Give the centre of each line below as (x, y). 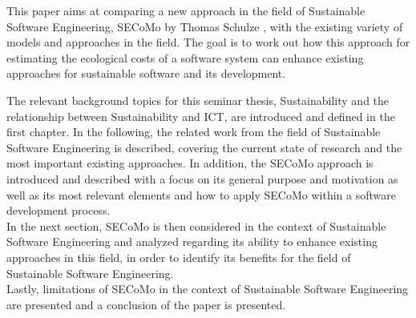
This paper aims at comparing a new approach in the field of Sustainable (186, 10)
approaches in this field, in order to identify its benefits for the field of (179, 257)
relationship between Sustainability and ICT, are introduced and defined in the (201, 116)
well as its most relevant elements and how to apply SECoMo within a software (201, 194)
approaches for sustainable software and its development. (146, 73)
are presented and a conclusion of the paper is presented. (146, 304)
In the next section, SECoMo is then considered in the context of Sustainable (196, 225)
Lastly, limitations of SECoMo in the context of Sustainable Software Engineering (208, 289)
